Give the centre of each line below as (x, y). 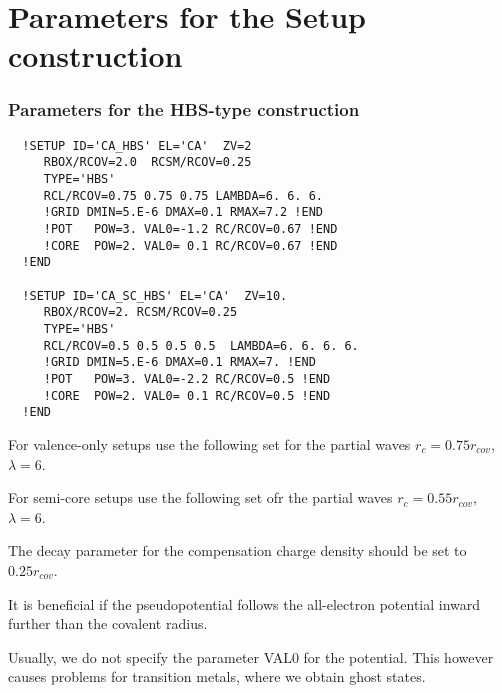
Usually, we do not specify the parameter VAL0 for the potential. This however (251, 656)
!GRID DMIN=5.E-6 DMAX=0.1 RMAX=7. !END (179, 362)
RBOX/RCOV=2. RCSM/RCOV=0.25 (140, 312)
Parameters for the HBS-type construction (184, 109)
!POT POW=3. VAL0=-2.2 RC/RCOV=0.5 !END (187, 378)
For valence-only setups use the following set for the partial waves (209, 443)
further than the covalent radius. (108, 623)
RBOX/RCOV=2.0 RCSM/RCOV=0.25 (147, 162)
